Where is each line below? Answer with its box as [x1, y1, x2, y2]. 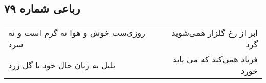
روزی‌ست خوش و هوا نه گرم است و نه [8, 26, 145, 39]
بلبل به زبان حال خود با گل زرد [8, 59, 116, 71]
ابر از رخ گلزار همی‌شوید [171, 26, 258, 39]
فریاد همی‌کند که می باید [172, 53, 258, 65]
